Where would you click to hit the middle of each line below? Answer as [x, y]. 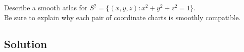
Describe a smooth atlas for [46, 7]
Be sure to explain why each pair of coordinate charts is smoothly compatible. [122, 17]
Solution [26, 43]
